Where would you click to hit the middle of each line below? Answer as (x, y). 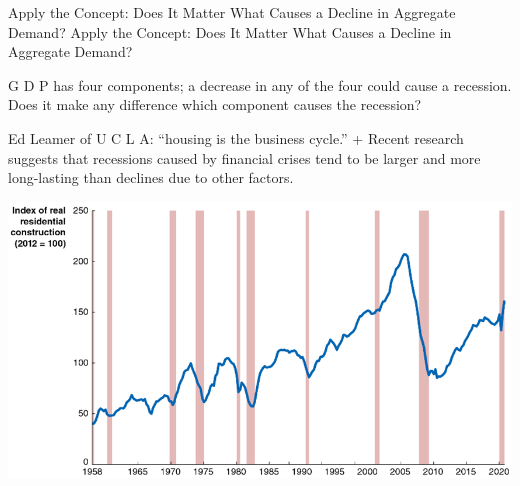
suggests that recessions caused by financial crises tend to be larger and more (244, 157)
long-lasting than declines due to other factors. (151, 177)
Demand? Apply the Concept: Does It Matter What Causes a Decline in (230, 31)
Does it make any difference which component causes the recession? (215, 104)
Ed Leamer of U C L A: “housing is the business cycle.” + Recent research (236, 137)
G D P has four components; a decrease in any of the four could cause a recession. (260, 84)
